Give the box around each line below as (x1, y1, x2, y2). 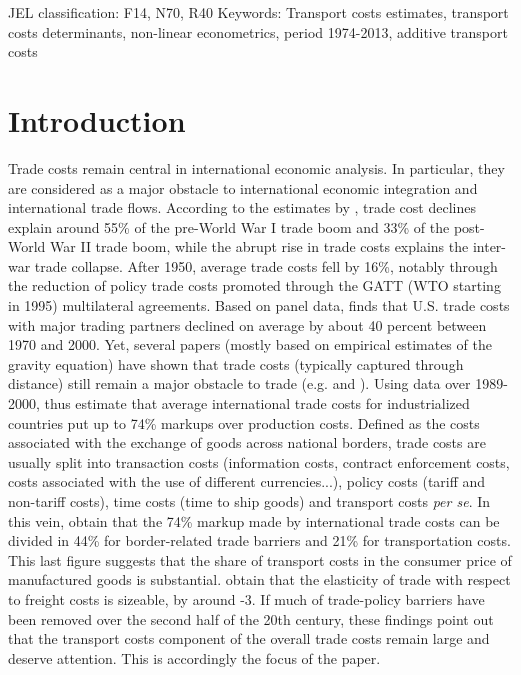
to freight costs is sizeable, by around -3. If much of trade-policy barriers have (8, 588, 485, 609)
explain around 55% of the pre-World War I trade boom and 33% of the (8, 216, 450, 237)
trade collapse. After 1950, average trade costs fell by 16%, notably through (34, 255, 498, 276)
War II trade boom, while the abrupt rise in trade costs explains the (50, 236, 469, 257)
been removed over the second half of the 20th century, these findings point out (8, 608, 494, 629)
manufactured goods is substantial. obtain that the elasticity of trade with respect (8, 569, 511, 590)
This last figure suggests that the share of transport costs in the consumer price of (8, 549, 512, 570)
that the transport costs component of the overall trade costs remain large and (8, 628, 490, 649)
